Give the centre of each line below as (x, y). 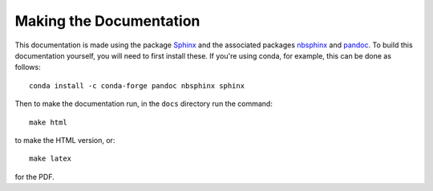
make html (48, 122)
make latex (51, 159)
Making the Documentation (107, 21)
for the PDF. (35, 177)
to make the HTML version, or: (65, 140)
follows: (28, 67)
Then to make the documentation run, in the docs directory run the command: (144, 104)
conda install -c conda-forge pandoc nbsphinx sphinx (137, 85)
